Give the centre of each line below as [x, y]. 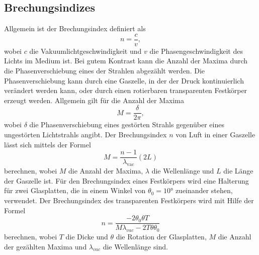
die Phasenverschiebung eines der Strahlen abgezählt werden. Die [104, 71]
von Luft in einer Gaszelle [215, 135]
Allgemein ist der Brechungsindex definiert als [75, 28]
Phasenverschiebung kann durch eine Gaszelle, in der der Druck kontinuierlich [124, 80]
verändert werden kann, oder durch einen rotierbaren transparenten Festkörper [126, 90]
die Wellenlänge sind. [135, 246]
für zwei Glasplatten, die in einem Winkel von [75, 190]
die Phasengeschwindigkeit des [196, 51]
